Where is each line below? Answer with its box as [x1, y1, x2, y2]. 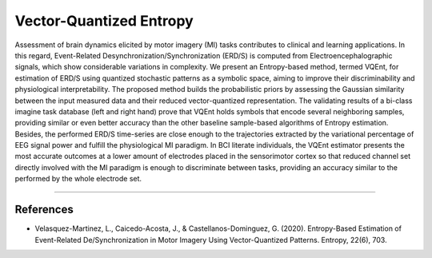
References [14, 203, 74, 216]
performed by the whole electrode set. [14, 174, 142, 184]
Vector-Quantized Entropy [14, 12, 194, 30]
